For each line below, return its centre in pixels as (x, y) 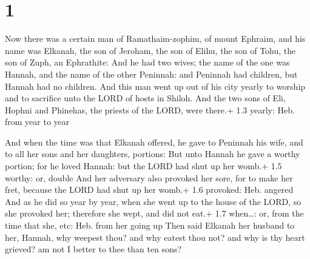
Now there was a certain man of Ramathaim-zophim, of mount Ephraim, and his (155, 39)
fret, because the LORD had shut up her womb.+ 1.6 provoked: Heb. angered (149, 190)
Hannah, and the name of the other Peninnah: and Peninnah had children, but (151, 74)
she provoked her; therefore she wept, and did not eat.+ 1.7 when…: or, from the (154, 213)
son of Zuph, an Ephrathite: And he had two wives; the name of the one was (147, 62)
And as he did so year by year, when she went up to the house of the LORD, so (153, 201)
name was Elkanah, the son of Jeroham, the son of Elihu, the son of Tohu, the (150, 50)
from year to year (37, 122)
